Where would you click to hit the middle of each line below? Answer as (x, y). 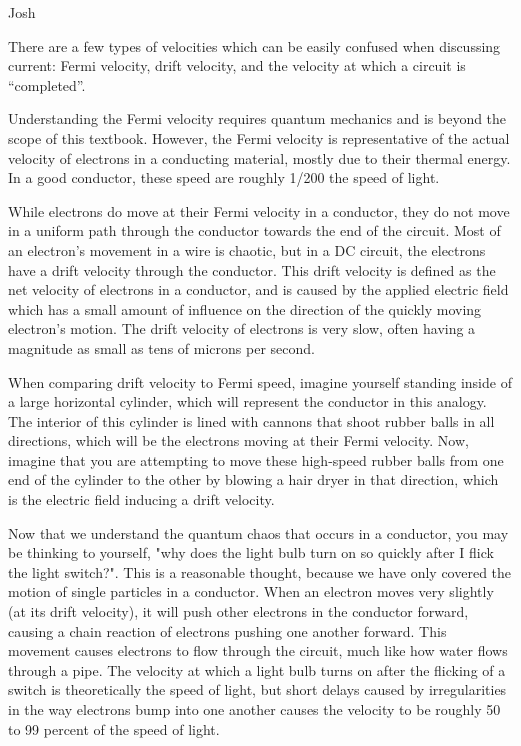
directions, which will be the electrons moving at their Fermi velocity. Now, (238, 440)
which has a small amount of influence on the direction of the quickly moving (245, 308)
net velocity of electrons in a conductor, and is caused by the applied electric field (258, 289)
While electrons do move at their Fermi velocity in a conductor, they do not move (259, 210)
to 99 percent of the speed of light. (114, 728)
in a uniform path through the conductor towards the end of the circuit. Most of (254, 230)
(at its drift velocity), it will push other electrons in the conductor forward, (238, 611)
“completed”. (47, 84)
